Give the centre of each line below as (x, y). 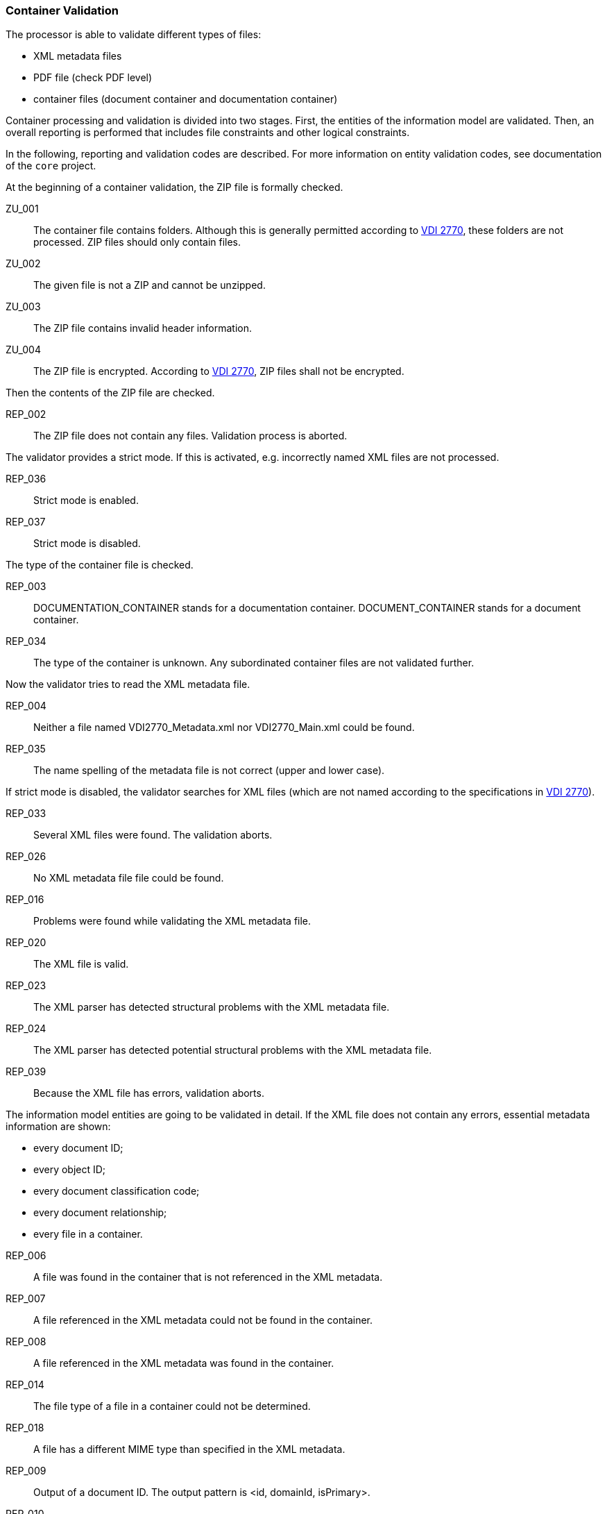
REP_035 (26, 749)
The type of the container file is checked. (100, 565)
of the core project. (51, 166)
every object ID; (70, 1170)
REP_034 (26, 641)
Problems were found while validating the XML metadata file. (172, 921)
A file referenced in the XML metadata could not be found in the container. (203, 1320)
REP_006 (26, 1256)
